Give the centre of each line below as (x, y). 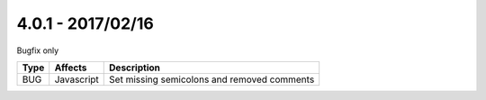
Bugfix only (38, 50)
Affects (71, 68)
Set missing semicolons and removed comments (212, 79)
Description (135, 68)
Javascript (76, 79)
